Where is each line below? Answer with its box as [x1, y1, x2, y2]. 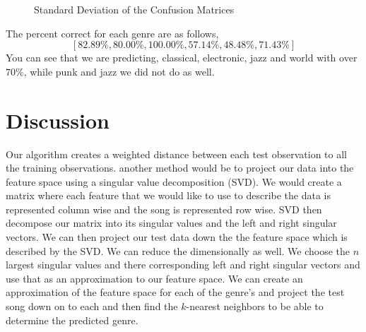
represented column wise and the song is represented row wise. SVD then [6, 201, 322, 216]
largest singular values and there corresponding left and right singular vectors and [6, 257, 360, 272]
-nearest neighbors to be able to [186, 299, 324, 314]
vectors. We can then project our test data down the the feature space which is [6, 230, 348, 244]
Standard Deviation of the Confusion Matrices [34, 2, 235, 16]
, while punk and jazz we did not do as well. [23, 64, 215, 78]
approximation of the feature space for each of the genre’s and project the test [6, 285, 345, 300]
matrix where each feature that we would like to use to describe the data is [6, 188, 331, 203]
